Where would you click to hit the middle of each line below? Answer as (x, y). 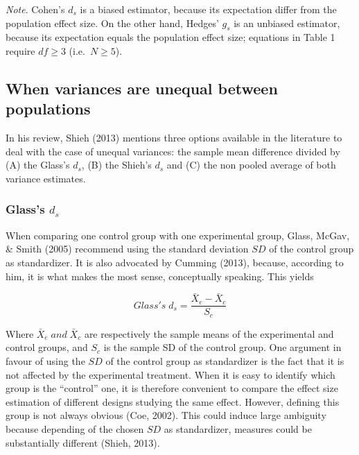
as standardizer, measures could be (238, 429)
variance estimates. (46, 178)
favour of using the (45, 361)
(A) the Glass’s (38, 165)
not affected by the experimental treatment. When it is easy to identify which (170, 374)
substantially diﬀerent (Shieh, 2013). (83, 442)
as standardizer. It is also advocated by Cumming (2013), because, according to (175, 262)
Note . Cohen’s (35, 9)
